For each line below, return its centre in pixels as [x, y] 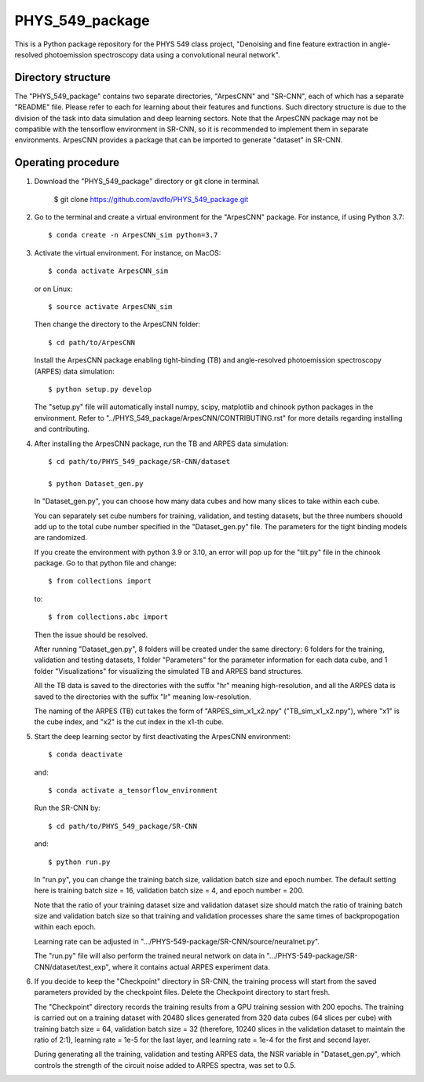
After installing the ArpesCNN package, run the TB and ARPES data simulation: [161, 443]
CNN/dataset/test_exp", [72, 966]
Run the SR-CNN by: [68, 808]
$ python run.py [79, 862]
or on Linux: [53, 289]
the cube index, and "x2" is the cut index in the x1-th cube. [129, 722]
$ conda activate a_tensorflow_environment [133, 790]
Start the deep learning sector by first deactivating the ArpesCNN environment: [162, 736]
